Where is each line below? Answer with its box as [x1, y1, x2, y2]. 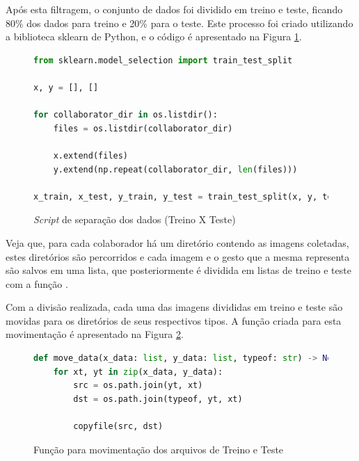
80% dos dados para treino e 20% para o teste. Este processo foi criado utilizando [6, 15, 353, 30]
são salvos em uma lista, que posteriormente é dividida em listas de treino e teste [6, 263, 351, 277]
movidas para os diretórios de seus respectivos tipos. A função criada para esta [6, 313, 342, 327]
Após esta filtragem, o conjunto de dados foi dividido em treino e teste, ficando [6, 2, 343, 16]
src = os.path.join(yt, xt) [73, 380, 203, 391]
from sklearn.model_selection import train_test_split [33, 55, 293, 65]
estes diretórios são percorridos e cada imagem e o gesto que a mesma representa [6, 249, 350, 264]
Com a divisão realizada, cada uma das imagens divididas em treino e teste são [6, 300, 343, 314]
